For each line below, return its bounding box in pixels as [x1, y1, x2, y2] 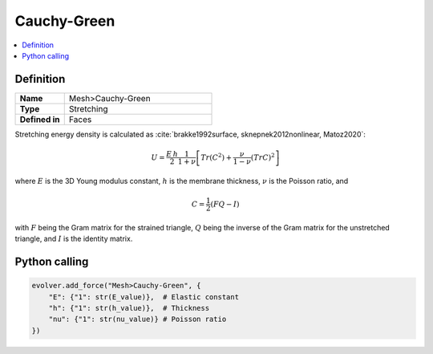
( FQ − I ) [210, 199, 240, 209]
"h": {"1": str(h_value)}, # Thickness [48, 303, 210, 312]
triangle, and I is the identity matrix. [14, 234, 133, 244]
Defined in [19, 113, 60, 124]
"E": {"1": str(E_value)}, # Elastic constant [48, 292, 240, 301]
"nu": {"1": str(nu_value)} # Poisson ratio [48, 315, 227, 324]
